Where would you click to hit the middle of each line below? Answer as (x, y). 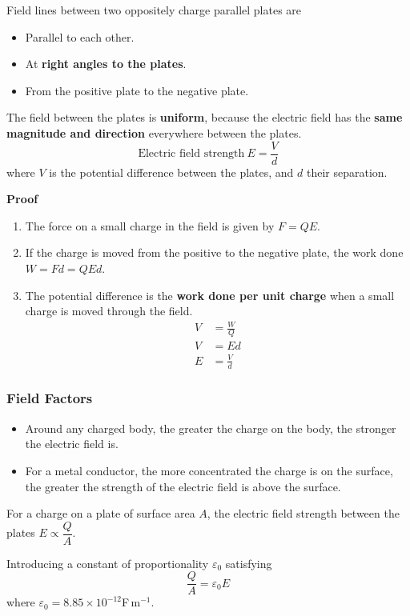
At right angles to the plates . (106, 64)
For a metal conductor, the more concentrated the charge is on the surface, (209, 470)
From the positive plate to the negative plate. (137, 90)
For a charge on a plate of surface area (101, 513)
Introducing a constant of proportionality (108, 563)
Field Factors (50, 398)
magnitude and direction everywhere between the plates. (154, 132)
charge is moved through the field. (109, 311)
